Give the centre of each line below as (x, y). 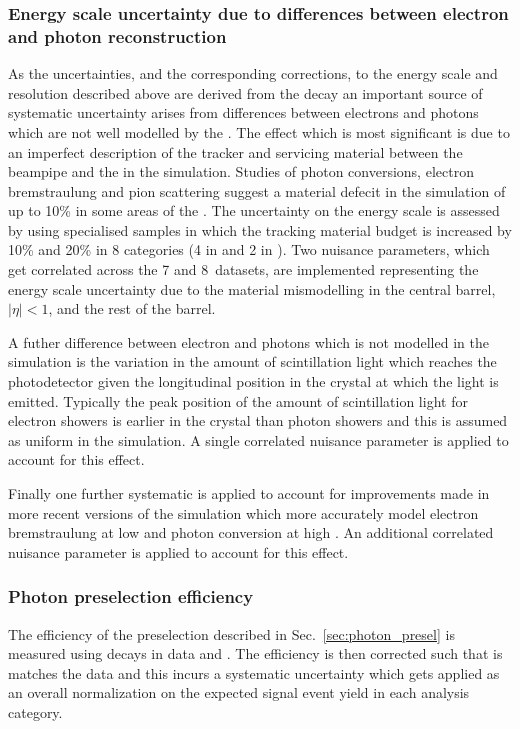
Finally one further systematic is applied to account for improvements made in (249, 493)
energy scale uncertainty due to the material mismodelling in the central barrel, (252, 288)
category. (35, 711)
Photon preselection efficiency (131, 596)
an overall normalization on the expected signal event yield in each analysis (239, 692)
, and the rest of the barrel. (132, 308)
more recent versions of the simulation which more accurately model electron (243, 512)
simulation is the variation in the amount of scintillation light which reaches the (252, 361)
